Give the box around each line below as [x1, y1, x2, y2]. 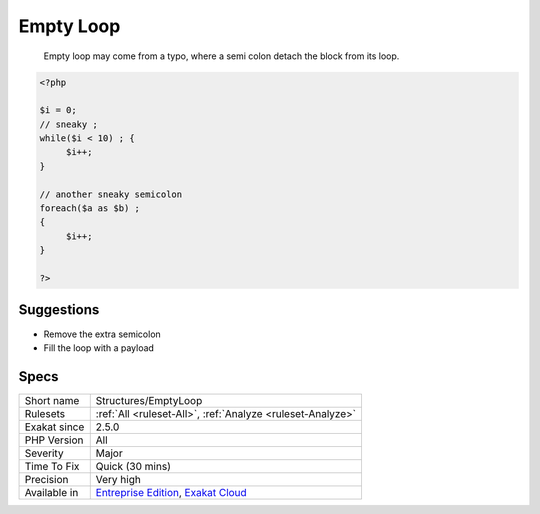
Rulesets [24, 406, 65, 420]
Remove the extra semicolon [43, 328, 162, 340]
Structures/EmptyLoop [95, 393, 203, 407]
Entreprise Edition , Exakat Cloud [95, 485, 247, 499]
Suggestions [18, 301, 100, 319]
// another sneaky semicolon [39, 188, 183, 200]
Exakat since [24, 420, 85, 434]
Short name [24, 393, 80, 407]
